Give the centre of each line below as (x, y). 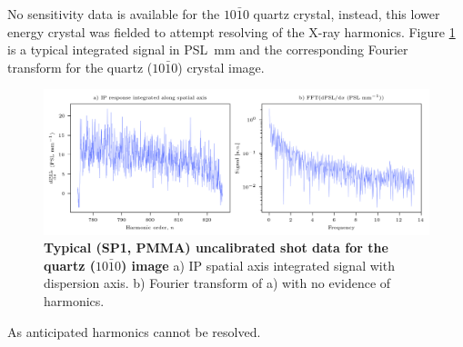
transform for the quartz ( (80, 67)
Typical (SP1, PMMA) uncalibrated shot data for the (216, 248)
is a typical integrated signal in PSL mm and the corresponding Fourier (208, 50)
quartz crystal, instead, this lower (347, 14)
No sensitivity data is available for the (114, 14)
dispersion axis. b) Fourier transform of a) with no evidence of (217, 283)
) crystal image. (221, 67)
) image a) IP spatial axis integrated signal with (257, 265)
